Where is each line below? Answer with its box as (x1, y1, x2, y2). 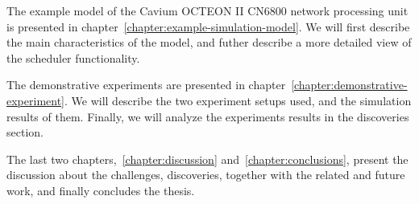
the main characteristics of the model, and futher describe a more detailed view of (6, 34, 412, 51)
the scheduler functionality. (6, 49, 140, 66)
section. (6, 124, 44, 141)
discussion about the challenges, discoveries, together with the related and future (6, 166, 405, 183)
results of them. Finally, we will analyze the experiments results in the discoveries (6, 108, 409, 124)
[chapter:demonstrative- (291, 76, 408, 93)
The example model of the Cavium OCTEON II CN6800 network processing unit (6, 2, 409, 18)
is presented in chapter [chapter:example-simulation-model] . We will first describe (6, 18, 410, 35)
